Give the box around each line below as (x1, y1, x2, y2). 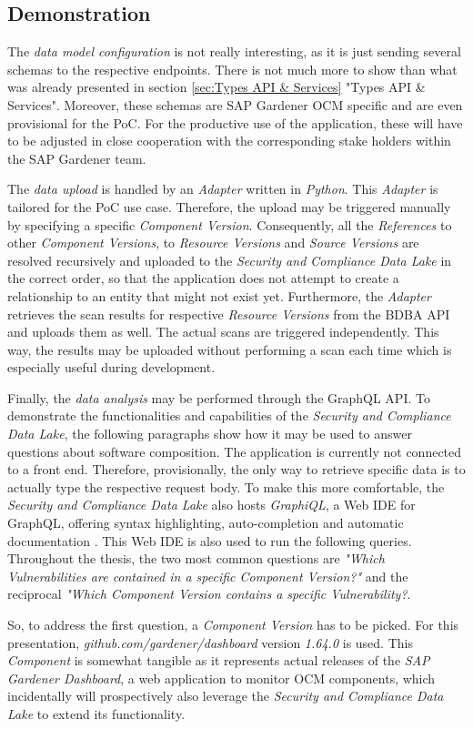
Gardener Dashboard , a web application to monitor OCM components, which (7, 668, 436, 687)
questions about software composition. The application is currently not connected (7, 441, 462, 461)
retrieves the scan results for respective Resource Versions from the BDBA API (7, 304, 450, 323)
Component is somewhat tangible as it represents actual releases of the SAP (7, 651, 430, 670)
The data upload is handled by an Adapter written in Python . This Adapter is (7, 179, 438, 198)
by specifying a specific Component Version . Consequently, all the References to (7, 215, 452, 234)
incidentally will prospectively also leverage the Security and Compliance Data (7, 686, 444, 705)
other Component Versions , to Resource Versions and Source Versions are (7, 233, 419, 252)
